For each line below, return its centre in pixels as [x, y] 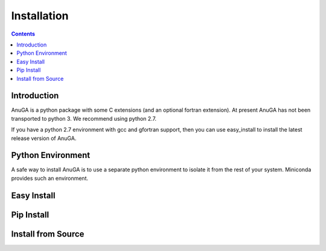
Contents [23, 34]
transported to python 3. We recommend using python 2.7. [84, 118]
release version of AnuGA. [44, 138]
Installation [40, 16]
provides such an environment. [50, 178]
